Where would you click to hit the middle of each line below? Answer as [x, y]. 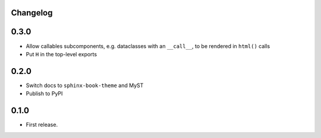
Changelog [32, 13]
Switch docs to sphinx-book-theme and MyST [85, 85]
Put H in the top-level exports [62, 54]
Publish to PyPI [44, 94]
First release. [42, 125]
